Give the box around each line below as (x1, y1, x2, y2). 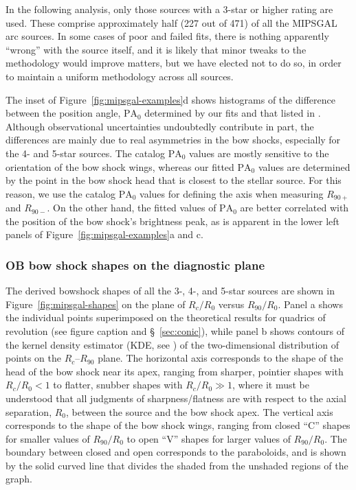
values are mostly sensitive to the (189, 145, 329, 160)
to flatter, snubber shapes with (53, 377, 183, 392)
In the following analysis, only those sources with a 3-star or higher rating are (5, 2, 333, 16)
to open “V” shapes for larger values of (126, 431, 291, 445)
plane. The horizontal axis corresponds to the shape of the (98, 351, 344, 365)
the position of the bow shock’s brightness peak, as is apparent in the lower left (5, 213, 340, 228)
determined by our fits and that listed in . (144, 106, 321, 120)
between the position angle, (5, 106, 121, 120)
